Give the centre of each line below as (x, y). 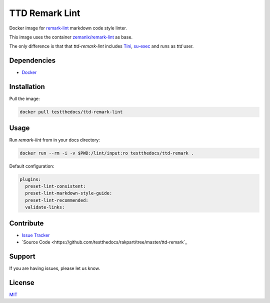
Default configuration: (32, 166)
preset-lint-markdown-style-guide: (69, 193)
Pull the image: (24, 99)
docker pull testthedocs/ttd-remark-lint (71, 112)
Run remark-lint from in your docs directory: (54, 139)
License (22, 282)
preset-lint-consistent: (55, 186)
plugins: (30, 179)
